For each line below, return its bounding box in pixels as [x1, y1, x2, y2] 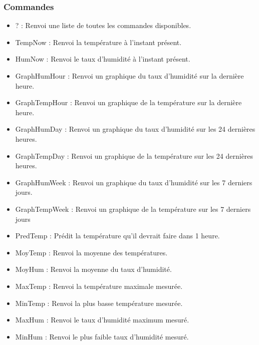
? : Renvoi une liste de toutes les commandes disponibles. [15, 20, 191, 31]
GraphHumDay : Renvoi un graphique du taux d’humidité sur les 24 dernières [15, 124, 255, 134]
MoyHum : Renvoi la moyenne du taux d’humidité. [15, 264, 172, 274]
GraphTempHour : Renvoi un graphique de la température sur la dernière [15, 97, 242, 108]
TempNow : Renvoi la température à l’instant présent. [15, 37, 182, 47]
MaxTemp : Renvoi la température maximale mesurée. [15, 280, 183, 291]
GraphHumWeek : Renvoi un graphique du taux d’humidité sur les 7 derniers [15, 177, 252, 187]
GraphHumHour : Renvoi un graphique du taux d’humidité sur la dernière [15, 71, 244, 81]
